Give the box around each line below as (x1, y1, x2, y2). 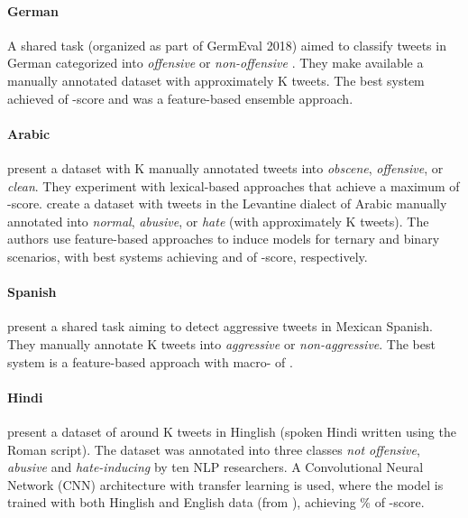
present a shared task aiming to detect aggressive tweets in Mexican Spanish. (7, 317, 433, 336)
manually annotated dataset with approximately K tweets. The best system (7, 70, 425, 89)
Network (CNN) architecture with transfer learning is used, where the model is (7, 475, 444, 494)
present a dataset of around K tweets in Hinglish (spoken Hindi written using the (7, 421, 456, 440)
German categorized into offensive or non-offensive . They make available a (7, 53, 424, 72)
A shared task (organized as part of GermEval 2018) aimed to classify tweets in (7, 35, 446, 54)
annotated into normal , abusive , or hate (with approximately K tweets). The (7, 211, 429, 230)
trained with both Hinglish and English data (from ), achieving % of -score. (7, 493, 425, 512)
